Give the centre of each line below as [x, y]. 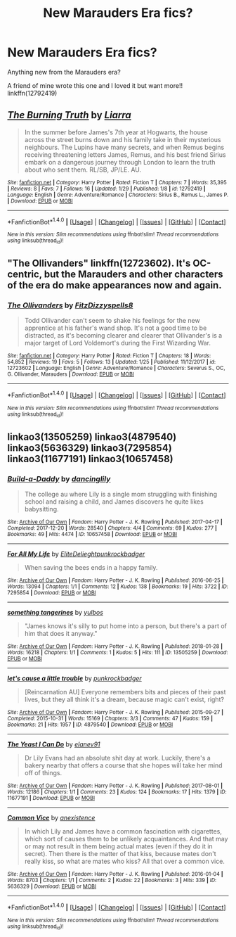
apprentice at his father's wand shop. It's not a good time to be [116, 328]
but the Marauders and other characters [133, 275]
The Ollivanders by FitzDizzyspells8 [70, 305]
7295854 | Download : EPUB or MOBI [52, 593]
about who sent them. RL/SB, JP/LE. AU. [83, 170]
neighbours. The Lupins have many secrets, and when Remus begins [124, 147]
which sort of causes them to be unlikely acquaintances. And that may [126, 839]
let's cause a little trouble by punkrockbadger [74, 678]
